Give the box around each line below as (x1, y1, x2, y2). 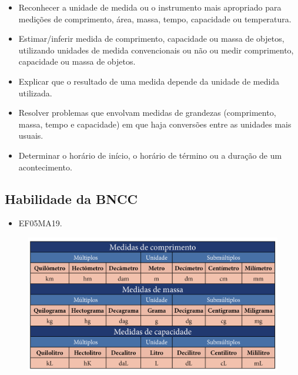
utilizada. (18, 86, 52, 99)
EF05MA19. (18, 217, 62, 229)
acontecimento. (18, 160, 72, 173)
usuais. (18, 129, 43, 142)
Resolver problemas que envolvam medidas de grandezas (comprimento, (18, 106, 276, 119)
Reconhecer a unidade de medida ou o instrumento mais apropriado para (18, 1, 282, 13)
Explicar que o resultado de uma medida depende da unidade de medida (18, 75, 280, 87)
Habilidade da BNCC (5, 189, 138, 207)
